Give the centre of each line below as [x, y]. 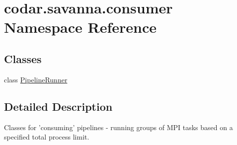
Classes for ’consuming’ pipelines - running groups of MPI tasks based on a [118, 127]
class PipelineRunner [36, 79]
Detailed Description [58, 106]
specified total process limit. [47, 137]
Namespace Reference [80, 27]
